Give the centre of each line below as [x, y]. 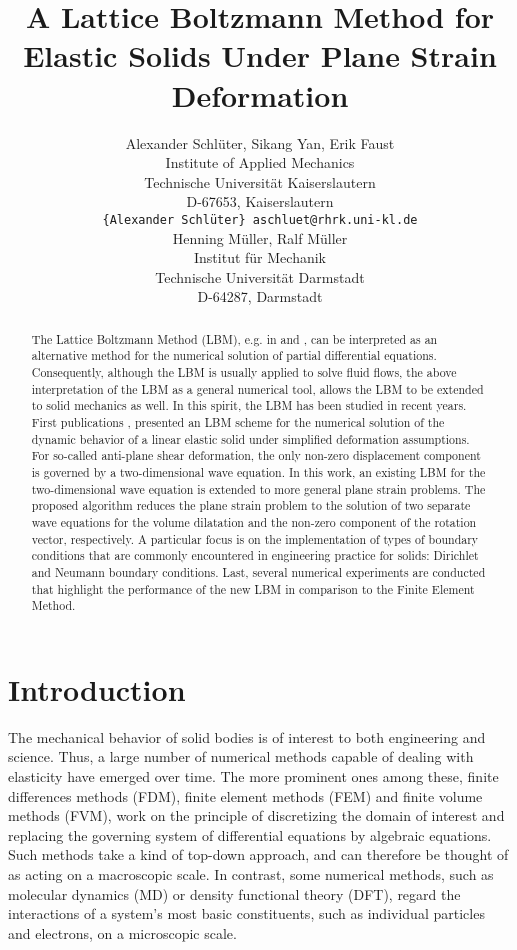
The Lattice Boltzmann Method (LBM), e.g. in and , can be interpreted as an [234, 338]
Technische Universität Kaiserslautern [260, 181]
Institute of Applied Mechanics [260, 162]
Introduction [97, 688]
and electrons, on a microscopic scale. [122, 932]
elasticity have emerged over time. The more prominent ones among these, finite [253, 775]
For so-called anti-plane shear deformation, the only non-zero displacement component [256, 455]
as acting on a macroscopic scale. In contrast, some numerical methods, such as [251, 873]
